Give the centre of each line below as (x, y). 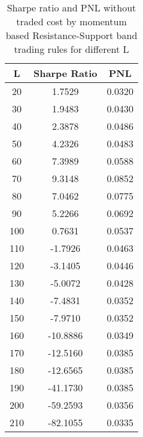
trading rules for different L (71, 49)
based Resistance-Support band (71, 35)
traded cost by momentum (71, 21)
